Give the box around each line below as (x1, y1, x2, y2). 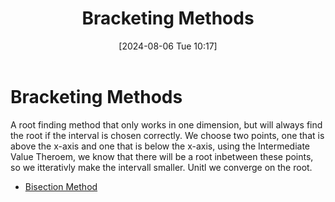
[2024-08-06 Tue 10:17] (118, 40, 218, 52)
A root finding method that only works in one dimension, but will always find (10, 118, 323, 131)
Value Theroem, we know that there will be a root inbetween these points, (10, 150, 314, 162)
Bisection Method (24, 180, 98, 192)
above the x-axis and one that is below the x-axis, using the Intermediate (10, 140, 310, 152)
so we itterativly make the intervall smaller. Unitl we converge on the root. (10, 161, 313, 173)
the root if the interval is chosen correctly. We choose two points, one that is (10, 129, 325, 141)
